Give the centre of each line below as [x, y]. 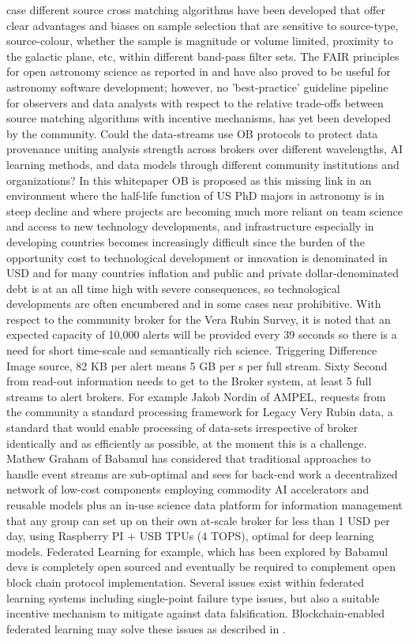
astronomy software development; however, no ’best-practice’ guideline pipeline [197, 86]
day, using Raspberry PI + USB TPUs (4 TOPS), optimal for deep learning [190, 536]
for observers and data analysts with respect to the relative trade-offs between [195, 102]
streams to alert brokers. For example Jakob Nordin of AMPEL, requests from [196, 396]
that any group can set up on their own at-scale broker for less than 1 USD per [198, 520]
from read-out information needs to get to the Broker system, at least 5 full [189, 381]
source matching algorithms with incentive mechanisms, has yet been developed [199, 118]
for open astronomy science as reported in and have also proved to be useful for [199, 71]
